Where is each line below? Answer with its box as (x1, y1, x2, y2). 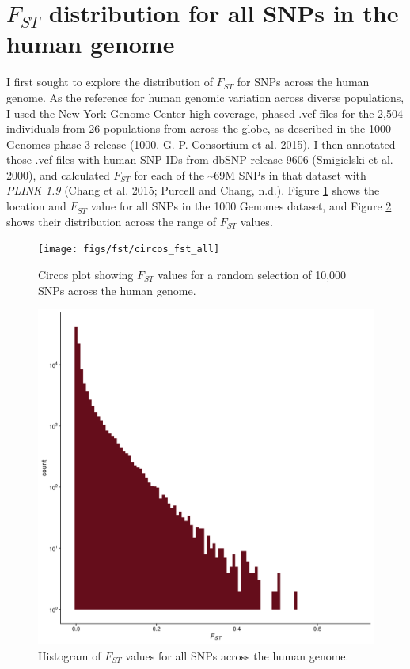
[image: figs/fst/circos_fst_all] (38, 244, 220, 255)
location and (6, 198, 66, 214)
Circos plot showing (38, 266, 134, 282)
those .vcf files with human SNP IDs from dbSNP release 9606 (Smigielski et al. (6, 151, 393, 168)
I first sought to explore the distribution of (6, 74, 213, 90)
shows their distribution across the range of (6, 213, 216, 229)
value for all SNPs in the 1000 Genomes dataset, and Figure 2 (90, 198, 392, 214)
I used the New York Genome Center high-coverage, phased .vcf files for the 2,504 (6, 104, 403, 121)
